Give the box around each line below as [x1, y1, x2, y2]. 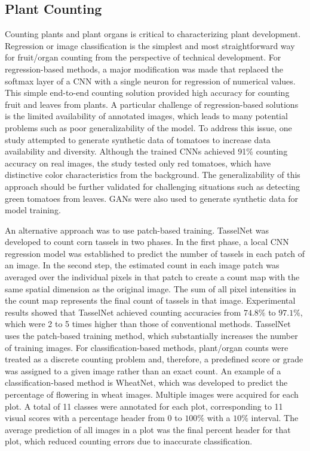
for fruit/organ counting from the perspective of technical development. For [5, 51, 281, 63]
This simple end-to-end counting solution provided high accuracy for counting [5, 86, 290, 99]
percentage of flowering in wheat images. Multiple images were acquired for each [5, 388, 299, 401]
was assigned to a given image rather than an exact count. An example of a [5, 364, 281, 377]
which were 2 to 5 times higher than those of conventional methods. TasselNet [5, 317, 291, 330]
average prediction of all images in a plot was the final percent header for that [5, 423, 291, 435]
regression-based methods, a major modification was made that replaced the [5, 62, 284, 75]
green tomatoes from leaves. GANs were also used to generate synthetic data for [5, 192, 299, 204]
